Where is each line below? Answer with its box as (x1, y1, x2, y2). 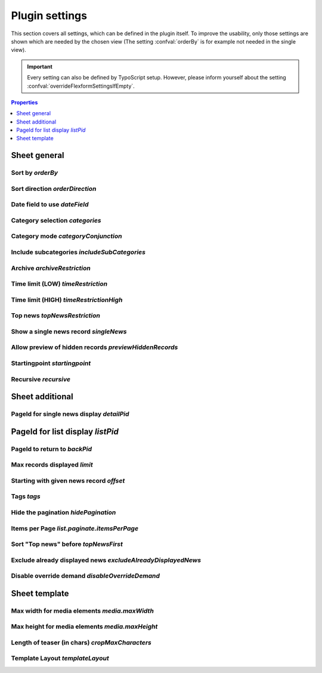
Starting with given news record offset (11, 476, 125, 484)
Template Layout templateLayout (11, 654, 110, 662)
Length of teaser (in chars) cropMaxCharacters (11, 638, 151, 647)
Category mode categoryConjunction (11, 232, 122, 240)
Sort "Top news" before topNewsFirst (11, 540, 123, 548)
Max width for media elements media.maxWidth (11, 606, 154, 615)
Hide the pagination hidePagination (11, 508, 116, 516)
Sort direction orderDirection (11, 184, 97, 193)
